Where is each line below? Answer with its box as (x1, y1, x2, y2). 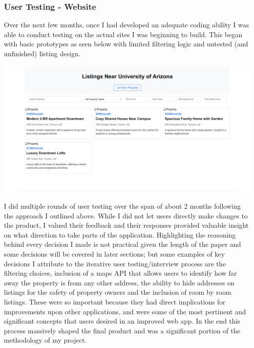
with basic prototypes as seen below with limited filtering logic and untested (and (4, 39, 248, 49)
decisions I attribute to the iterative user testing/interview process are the (4, 258, 226, 268)
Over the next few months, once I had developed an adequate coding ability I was (4, 20, 249, 30)
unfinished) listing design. (4, 48, 81, 58)
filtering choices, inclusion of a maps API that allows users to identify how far (4, 268, 237, 278)
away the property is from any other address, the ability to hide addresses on (4, 277, 235, 287)
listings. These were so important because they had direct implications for (4, 297, 226, 306)
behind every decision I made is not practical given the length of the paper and (4, 239, 241, 249)
